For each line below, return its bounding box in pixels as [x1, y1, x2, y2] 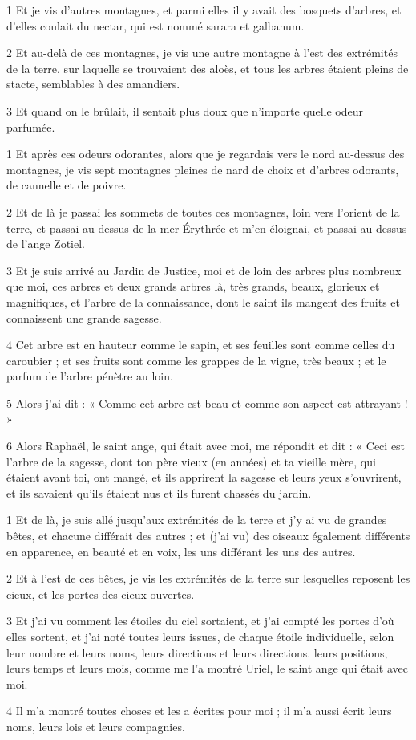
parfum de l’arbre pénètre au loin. [6, 368, 173, 384]
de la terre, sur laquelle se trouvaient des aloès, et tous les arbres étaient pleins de [6, 59, 409, 76]
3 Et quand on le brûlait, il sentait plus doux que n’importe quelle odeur [6, 102, 364, 119]
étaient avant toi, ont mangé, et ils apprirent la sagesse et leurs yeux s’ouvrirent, [6, 469, 402, 486]
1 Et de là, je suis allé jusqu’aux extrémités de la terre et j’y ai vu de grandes [6, 511, 387, 528]
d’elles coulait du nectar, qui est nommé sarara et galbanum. [6, 17, 305, 34]
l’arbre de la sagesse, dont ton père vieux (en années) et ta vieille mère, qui [6, 453, 376, 470]
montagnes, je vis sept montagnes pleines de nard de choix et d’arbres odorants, [6, 161, 399, 177]
